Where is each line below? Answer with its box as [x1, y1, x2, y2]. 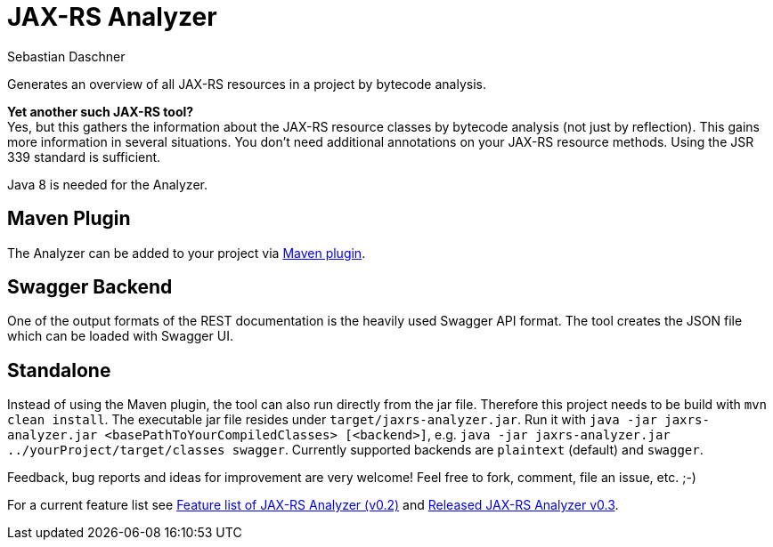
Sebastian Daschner [7, 48, 126, 64]
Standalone [7, 358, 111, 382]
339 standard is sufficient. [7, 149, 161, 165]
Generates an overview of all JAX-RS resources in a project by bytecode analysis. [7, 76, 486, 92]
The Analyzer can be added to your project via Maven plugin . [7, 245, 366, 261]
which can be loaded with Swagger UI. [7, 328, 233, 344]
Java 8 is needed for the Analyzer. [7, 176, 207, 192]
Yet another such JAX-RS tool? [7, 103, 194, 119]
